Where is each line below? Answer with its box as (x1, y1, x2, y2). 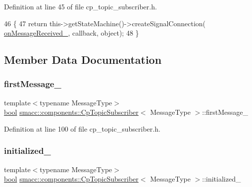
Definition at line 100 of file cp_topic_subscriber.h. (4, 123, 160, 134)
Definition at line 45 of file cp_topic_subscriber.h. (4, 1, 157, 11)
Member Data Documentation (4, 52, 162, 67)
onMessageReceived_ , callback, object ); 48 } (4, 28, 139, 38)
